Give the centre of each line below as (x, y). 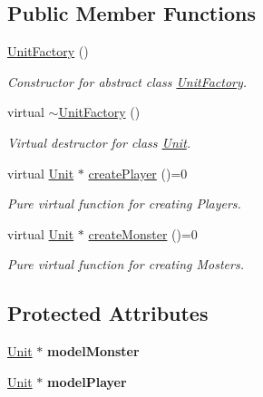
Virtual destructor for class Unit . (99, 142)
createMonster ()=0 (143, 233)
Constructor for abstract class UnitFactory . (127, 81)
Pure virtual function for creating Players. (124, 203)
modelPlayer (87, 381)
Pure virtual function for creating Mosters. (126, 264)
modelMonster (93, 351)
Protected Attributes (108, 313)
